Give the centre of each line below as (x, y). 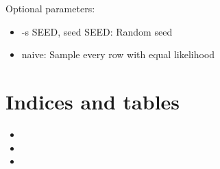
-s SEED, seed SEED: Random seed (97, 31)
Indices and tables (93, 101)
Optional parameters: (50, 8)
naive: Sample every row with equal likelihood (118, 54)
